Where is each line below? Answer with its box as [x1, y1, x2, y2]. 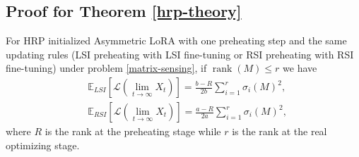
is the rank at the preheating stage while [45, 124, 221, 139]
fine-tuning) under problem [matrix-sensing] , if [6, 61, 207, 75]
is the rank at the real [232, 124, 327, 139]
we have [283, 61, 317, 75]
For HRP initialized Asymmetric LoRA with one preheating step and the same [6, 33, 347, 48]
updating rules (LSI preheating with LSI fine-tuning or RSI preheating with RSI [6, 46, 354, 61]
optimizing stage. [6, 137, 80, 152]
